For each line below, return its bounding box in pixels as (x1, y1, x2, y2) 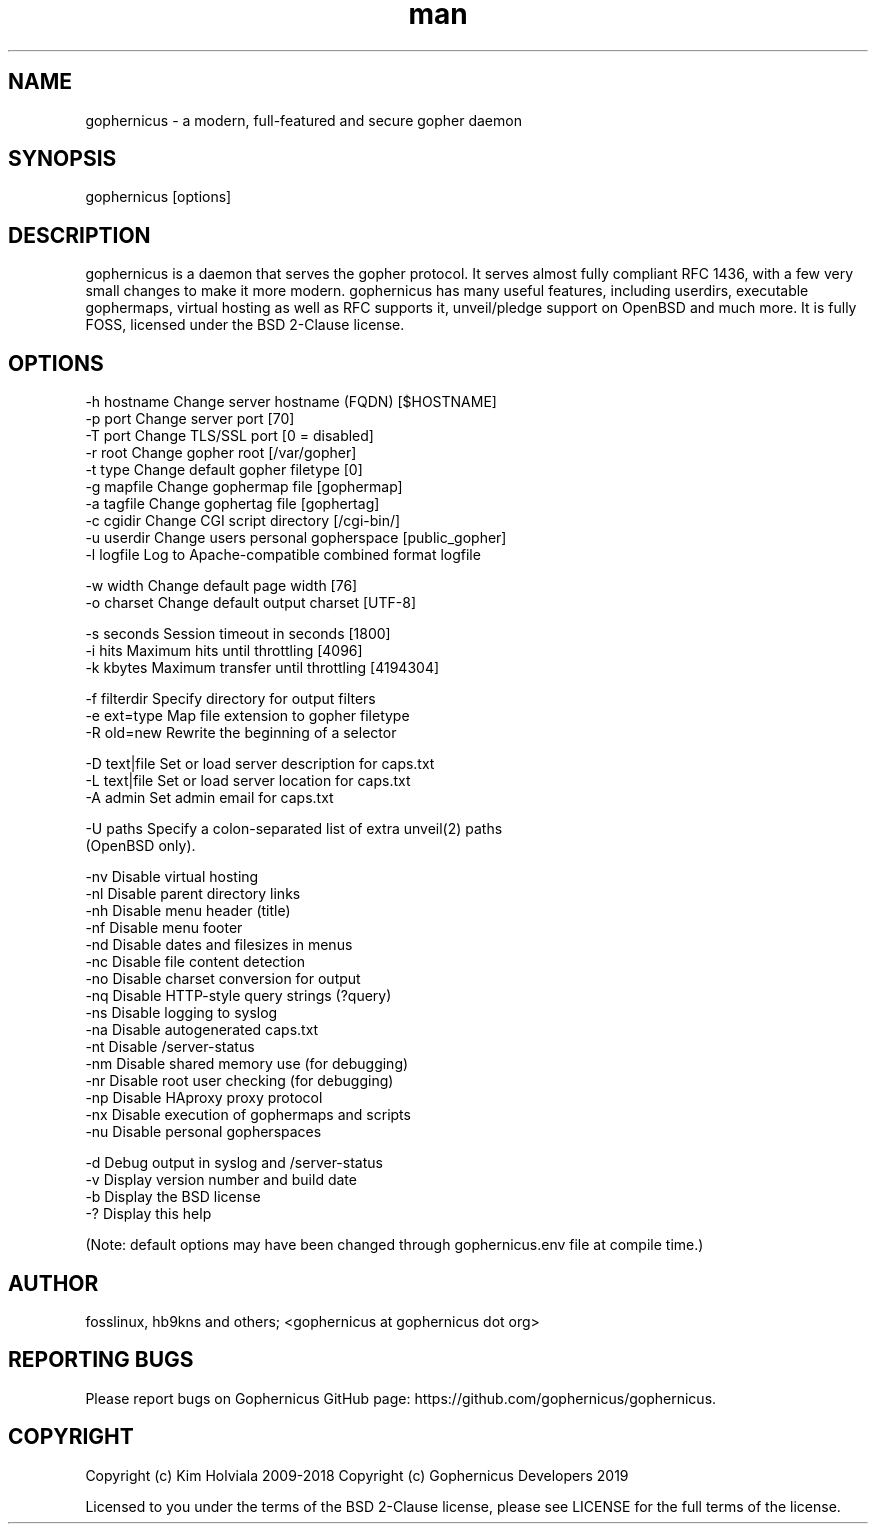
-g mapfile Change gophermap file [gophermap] (85, 478, 403, 496)
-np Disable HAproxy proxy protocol (85, 1089, 323, 1107)
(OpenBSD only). (85, 837, 196, 855)
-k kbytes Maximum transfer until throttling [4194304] (85, 659, 440, 677)
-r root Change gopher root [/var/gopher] (85, 444, 357, 462)
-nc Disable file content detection (85, 953, 305, 971)
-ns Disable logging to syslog (85, 1004, 278, 1022)
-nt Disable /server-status (85, 1038, 255, 1056)
